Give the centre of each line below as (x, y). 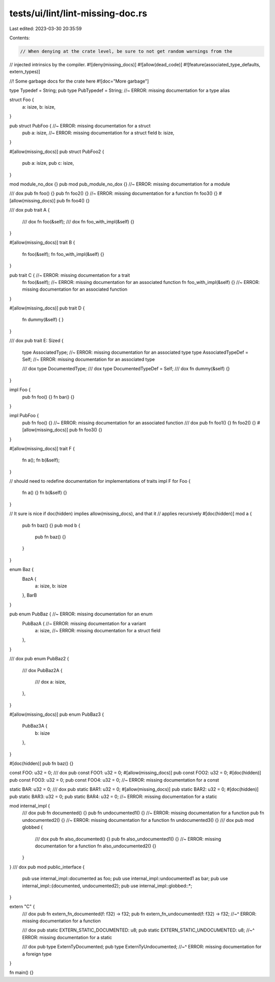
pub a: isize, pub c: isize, (48, 163)
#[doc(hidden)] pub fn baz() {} (42, 764)
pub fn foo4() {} (73, 200)
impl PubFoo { (24, 416)
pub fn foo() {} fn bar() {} (48, 397)
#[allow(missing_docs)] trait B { (42, 243)
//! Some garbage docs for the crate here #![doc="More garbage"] (79, 81)
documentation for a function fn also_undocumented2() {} (95, 846)
